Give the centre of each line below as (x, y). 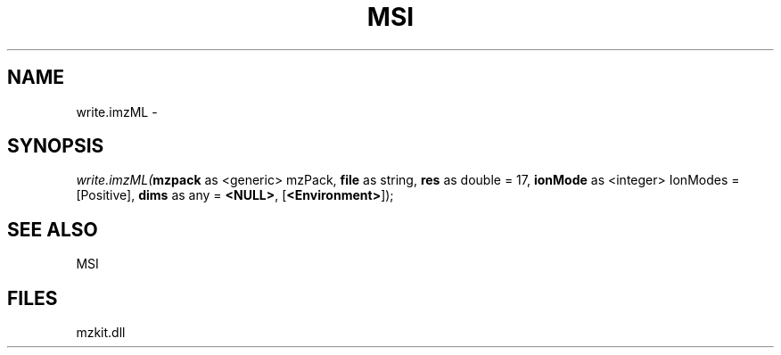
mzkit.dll (101, 333)
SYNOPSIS (56, 146)
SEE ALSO (53, 229)
